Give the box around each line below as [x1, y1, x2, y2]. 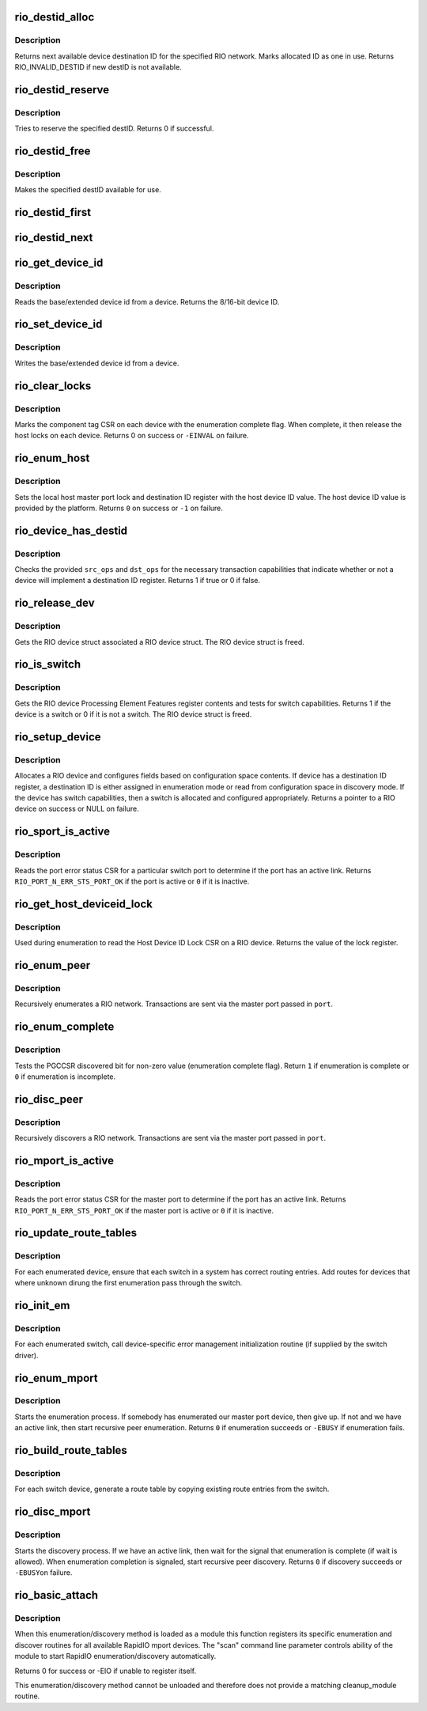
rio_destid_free [14, 145, 91, 158]
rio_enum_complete [14, 1020, 115, 1034]
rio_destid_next [14, 231, 93, 244]
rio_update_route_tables [14, 1226, 138, 1240]
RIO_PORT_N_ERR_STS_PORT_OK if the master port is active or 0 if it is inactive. [14, 1206, 274, 1215]
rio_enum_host [14, 452, 90, 465]
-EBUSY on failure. [14, 1568, 73, 1577]
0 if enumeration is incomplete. [14, 1072, 116, 1081]
